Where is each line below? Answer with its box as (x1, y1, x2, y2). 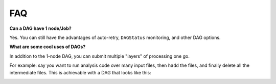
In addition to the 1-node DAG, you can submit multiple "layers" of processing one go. (9, 53, 190, 59)
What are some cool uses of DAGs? (9, 44, 86, 50)
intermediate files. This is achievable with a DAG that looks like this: (9, 69, 151, 75)
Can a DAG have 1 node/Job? (9, 25, 72, 31)
